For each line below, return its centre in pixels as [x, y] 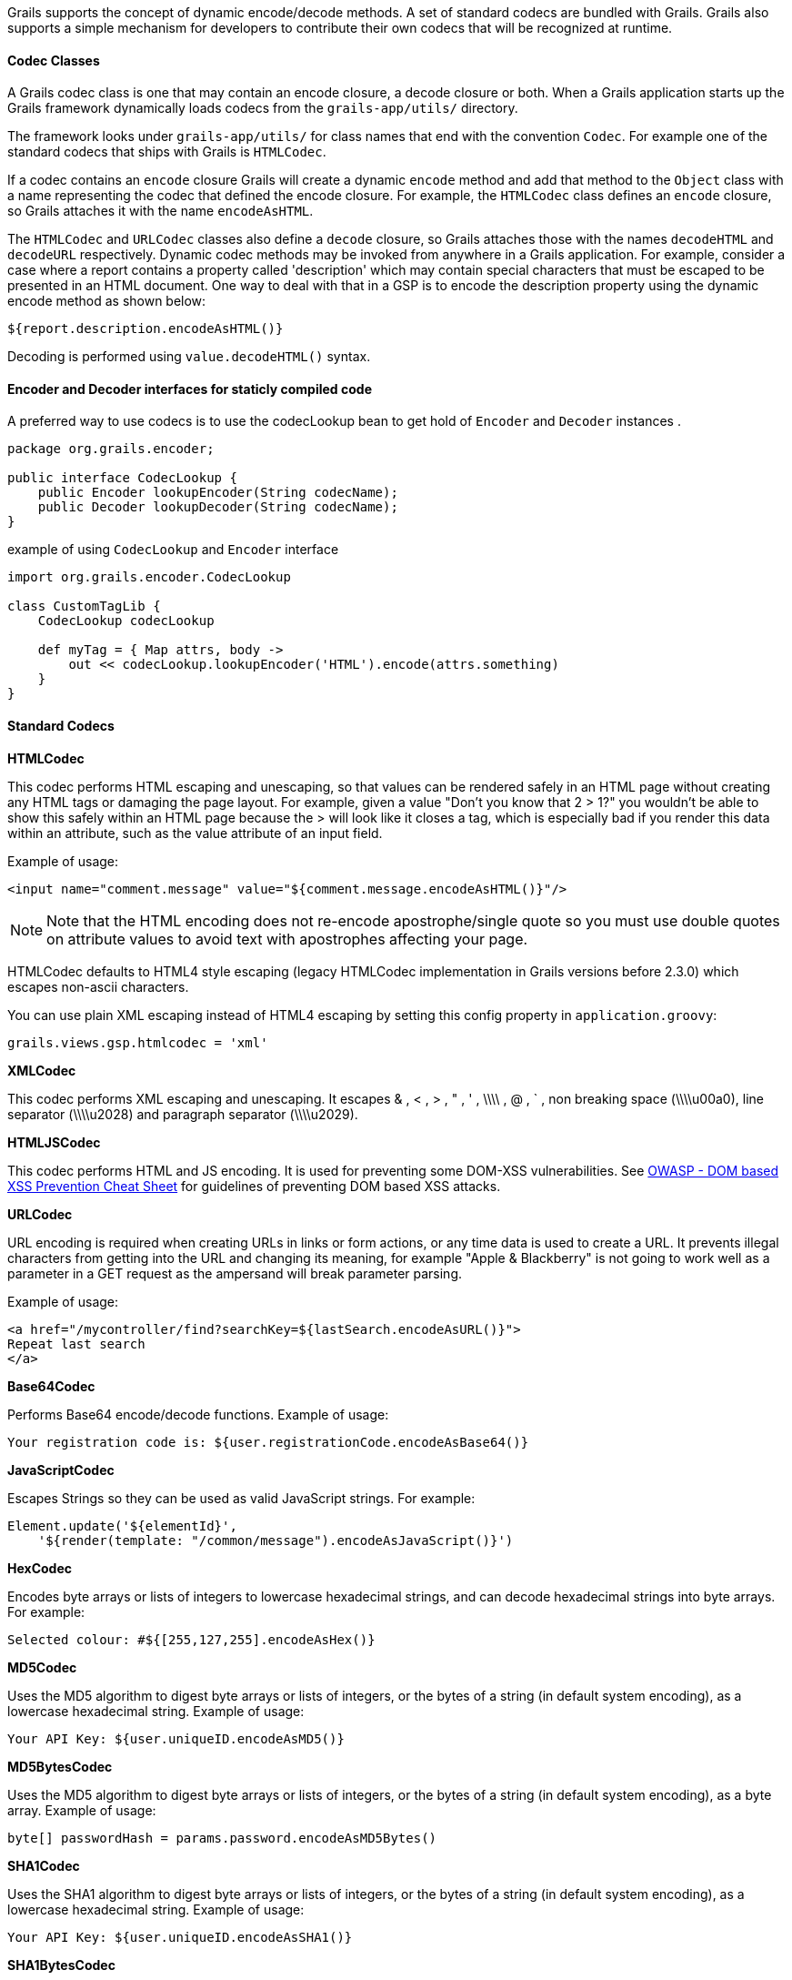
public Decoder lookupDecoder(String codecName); [218, 507]
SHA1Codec [44, 1865]
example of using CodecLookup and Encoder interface [173, 550]
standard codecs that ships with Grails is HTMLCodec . [167, 152]
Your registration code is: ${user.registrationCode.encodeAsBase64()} [268, 1442]
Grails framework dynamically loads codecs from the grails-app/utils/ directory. [263, 108]
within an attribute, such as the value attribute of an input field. [195, 833]
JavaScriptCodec [61, 1470]
